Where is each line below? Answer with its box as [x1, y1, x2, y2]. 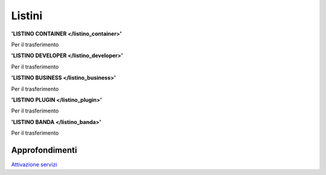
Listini [11, 9, 42, 22]
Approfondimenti [11, 145, 77, 155]
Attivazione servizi [11, 161, 57, 168]
